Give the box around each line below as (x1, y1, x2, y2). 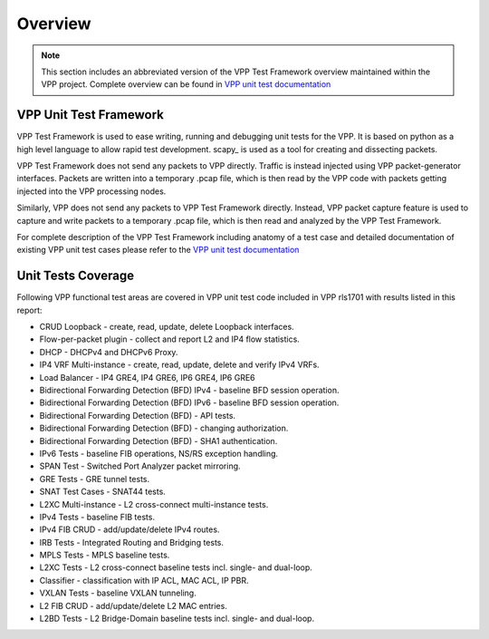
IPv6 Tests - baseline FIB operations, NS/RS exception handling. (39, 448, 279, 459)
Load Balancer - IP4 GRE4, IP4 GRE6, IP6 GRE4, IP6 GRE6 (39, 372, 255, 382)
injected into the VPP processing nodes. (16, 186, 167, 197)
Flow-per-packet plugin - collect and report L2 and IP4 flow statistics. (39, 334, 301, 344)
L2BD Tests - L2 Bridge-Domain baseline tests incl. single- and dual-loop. (39, 613, 315, 624)
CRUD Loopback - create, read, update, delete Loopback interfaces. (39, 322, 294, 333)
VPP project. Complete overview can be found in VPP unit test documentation (41, 79, 331, 90)
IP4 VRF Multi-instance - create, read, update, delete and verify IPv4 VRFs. (39, 359, 321, 371)
